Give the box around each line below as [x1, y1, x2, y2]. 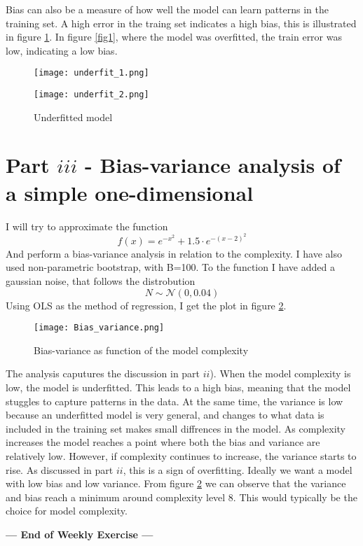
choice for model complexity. [6, 503, 128, 518]
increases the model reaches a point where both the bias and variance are [6, 435, 320, 449]
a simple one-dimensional [6, 178, 254, 206]
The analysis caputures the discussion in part [6, 366, 200, 381]
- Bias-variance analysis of [85, 150, 341, 179]
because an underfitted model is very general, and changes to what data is [6, 407, 324, 422]
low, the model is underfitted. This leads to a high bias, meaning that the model [6, 379, 351, 394]
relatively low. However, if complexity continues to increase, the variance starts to [6, 448, 357, 463]
